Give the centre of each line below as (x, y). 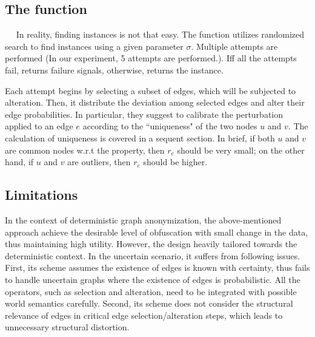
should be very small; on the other (241, 150)
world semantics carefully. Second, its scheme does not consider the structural (149, 303)
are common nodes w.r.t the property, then (85, 150)
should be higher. (175, 162)
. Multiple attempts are (234, 46)
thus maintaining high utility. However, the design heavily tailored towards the (151, 244)
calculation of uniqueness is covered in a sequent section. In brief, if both (140, 138)
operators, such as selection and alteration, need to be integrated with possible (151, 291)
